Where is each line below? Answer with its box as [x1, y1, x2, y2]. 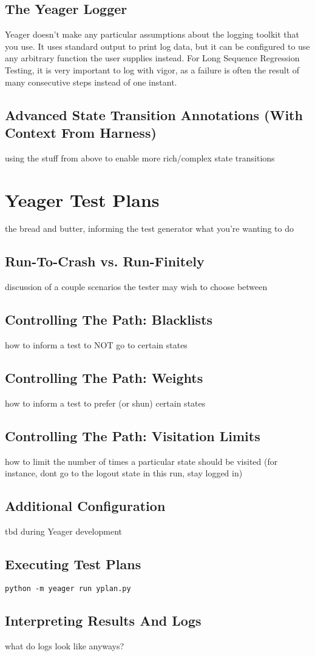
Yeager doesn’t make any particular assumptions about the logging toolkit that [5, 28, 300, 41]
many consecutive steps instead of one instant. [5, 75, 177, 88]
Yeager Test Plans [5, 187, 160, 212]
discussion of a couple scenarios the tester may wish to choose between [5, 280, 268, 293]
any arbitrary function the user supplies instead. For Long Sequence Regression [5, 52, 300, 64]
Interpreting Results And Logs [5, 610, 202, 629]
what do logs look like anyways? [5, 639, 124, 652]
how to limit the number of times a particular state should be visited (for [5, 455, 278, 467]
